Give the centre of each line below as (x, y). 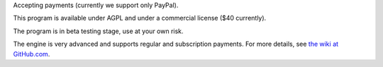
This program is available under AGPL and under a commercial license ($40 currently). (140, 18)
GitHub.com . (32, 54)
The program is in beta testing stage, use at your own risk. (98, 31)
